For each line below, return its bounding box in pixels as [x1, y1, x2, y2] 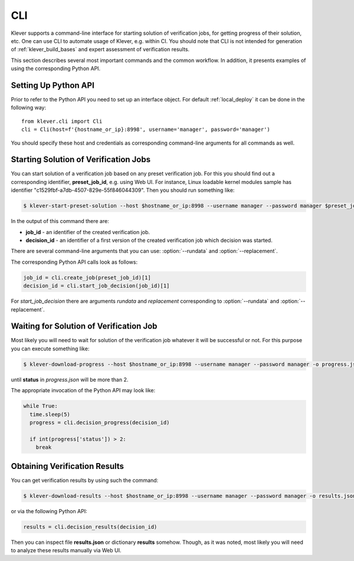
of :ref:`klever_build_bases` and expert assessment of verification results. [11, 46, 190, 53]
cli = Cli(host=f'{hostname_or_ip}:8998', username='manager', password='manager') [21, 126, 271, 133]
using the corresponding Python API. [11, 65, 101, 72]
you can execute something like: [11, 345, 90, 352]
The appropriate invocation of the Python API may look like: [11, 387, 156, 394]
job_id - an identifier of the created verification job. [25, 228, 150, 235]
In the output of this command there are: [11, 218, 109, 225]
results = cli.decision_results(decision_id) [23, 523, 158, 530]
